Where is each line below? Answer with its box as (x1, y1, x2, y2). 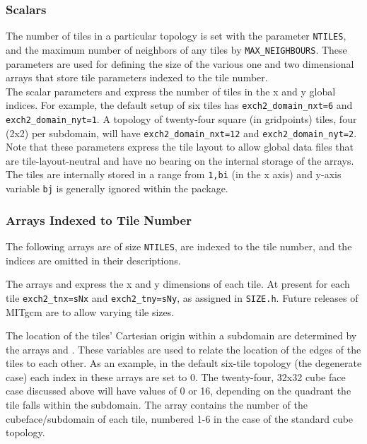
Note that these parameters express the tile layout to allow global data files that (6, 139, 354, 154)
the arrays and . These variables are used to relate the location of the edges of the (6, 341, 361, 356)
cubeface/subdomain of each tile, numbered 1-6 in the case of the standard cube (6, 411, 354, 426)
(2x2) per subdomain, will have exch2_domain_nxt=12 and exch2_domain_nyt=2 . (6, 125, 357, 140)
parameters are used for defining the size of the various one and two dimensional (6, 56, 354, 71)
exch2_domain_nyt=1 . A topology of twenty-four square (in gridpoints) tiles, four (6, 111, 357, 126)
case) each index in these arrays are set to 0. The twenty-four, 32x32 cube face (6, 369, 346, 384)
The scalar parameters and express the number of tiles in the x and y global (6, 83, 336, 98)
